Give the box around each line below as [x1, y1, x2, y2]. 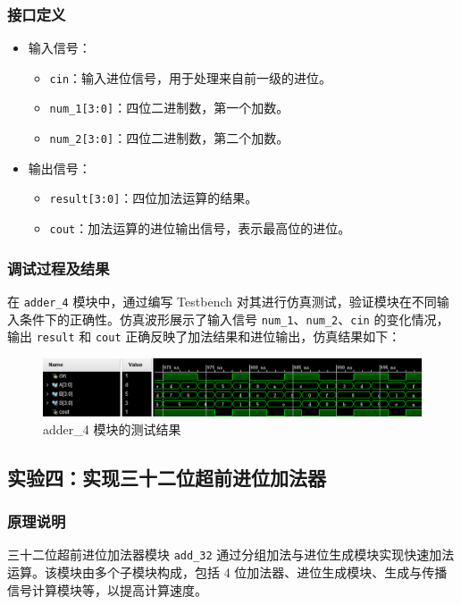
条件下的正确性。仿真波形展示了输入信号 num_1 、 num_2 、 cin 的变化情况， [19, 309, 449, 328]
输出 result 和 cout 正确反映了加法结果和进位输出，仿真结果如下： [7, 327, 401, 346]
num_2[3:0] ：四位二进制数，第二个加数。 [49, 129, 289, 147]
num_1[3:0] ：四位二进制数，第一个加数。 [49, 98, 289, 117]
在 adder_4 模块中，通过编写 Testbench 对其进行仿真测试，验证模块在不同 [7, 291, 437, 310]
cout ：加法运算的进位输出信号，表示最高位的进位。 [49, 219, 351, 238]
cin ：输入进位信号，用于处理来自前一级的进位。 [49, 68, 332, 87]
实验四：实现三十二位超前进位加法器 [7, 463, 326, 491]
